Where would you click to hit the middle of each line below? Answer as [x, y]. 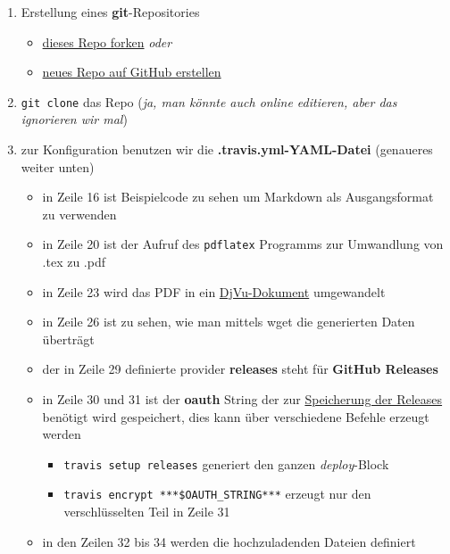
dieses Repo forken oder [107, 41]
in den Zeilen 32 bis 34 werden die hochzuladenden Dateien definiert [229, 541]
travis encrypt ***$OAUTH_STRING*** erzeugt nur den [217, 494]
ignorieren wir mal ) [74, 119]
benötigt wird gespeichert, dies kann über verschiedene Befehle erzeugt [236, 416]
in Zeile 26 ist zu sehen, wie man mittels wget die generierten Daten [229, 322]
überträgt [68, 339]
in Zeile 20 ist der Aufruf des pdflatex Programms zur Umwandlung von [243, 244]
